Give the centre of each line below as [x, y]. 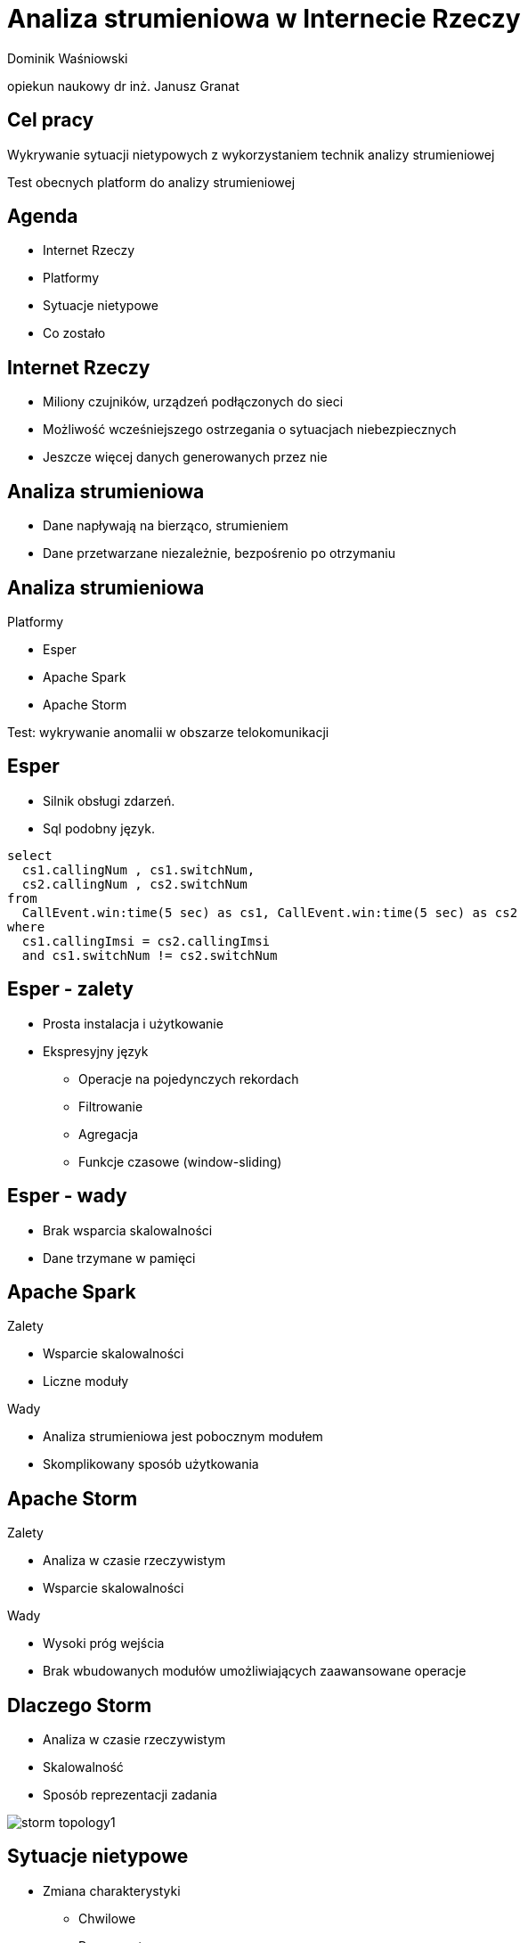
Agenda [43, 217]
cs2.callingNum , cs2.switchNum [134, 884]
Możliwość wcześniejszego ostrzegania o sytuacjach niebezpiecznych [250, 430]
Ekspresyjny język [96, 1051]
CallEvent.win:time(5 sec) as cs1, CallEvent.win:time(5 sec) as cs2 [270, 912]
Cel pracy [51, 120]
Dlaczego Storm [80, 1705]
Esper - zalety [70, 989]
